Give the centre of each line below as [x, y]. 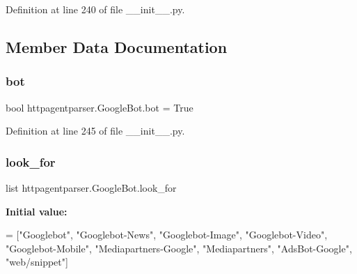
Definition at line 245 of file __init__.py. [95, 131]
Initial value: [37, 211]
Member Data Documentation [117, 46]
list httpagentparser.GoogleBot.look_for [91, 188]
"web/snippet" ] [37, 262]
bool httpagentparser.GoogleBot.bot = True [100, 107]
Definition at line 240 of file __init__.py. [95, 9]
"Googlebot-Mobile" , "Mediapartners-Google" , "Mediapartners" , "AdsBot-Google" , [179, 248]
